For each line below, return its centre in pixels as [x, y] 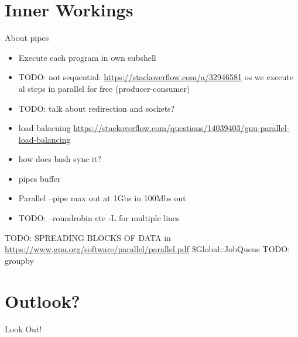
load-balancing [44, 139]
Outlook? [42, 300]
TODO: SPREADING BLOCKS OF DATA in [88, 237]
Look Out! [23, 329]
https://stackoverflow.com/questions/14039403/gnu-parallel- [181, 128]
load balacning [44, 128]
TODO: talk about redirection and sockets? [97, 108]
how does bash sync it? [60, 159]
